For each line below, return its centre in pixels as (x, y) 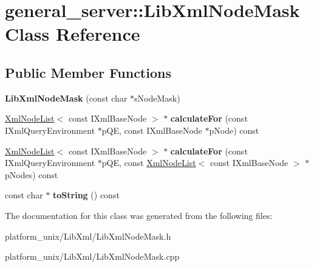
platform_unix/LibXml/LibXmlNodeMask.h (88, 236)
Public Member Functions (88, 72)
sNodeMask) (157, 98)
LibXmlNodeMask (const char (66, 98)
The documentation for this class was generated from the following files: (139, 215)
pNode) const (234, 130)
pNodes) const (32, 174)
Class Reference (73, 34)
